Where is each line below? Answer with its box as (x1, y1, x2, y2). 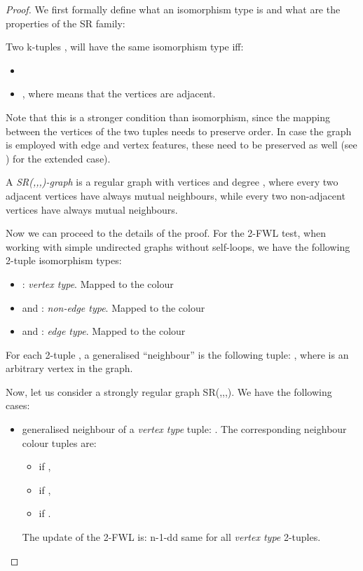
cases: (6, 398, 30, 413)
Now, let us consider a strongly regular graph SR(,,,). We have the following (6, 384, 332, 399)
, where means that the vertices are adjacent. (22, 86, 216, 101)
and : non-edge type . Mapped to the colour (22, 300, 205, 315)
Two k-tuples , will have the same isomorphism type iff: (6, 39, 244, 54)
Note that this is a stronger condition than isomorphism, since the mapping (6, 109, 330, 124)
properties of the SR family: (6, 15, 125, 30)
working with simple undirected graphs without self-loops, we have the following (6, 239, 350, 254)
